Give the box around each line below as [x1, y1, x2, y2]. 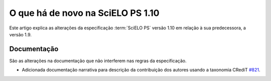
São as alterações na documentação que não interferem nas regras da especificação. [9, 58, 187, 64]
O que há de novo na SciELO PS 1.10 [9, 7, 160, 18]
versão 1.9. [9, 31, 32, 37]
